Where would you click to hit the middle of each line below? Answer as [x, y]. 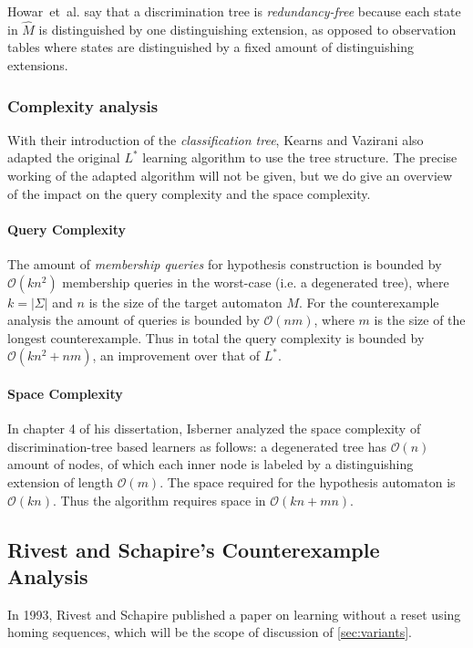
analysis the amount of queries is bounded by [134, 320]
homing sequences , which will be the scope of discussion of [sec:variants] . [210, 632]
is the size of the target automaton [185, 302]
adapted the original [64, 157]
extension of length [60, 481]
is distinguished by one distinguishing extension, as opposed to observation [247, 29]
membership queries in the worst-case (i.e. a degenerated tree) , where [256, 282]
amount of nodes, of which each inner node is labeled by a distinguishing [211, 464]
